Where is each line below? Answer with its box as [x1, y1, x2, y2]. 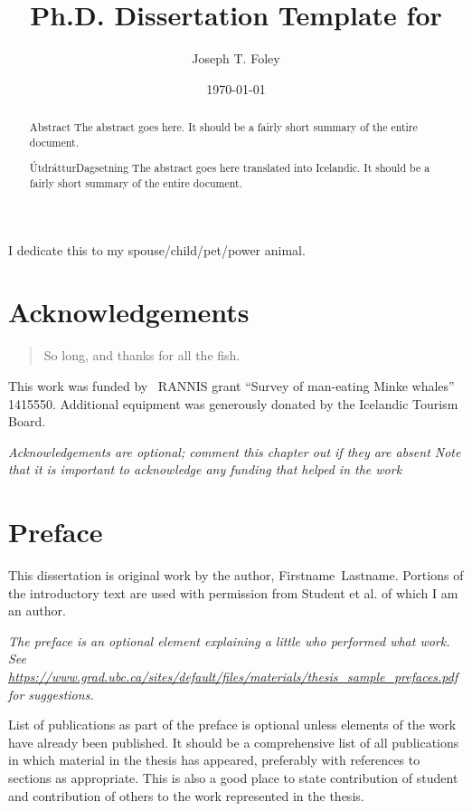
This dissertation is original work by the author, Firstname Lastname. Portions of [8, 566, 464, 585]
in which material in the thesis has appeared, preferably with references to [8, 750, 420, 769]
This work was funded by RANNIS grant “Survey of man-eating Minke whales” [8, 376, 455, 395]
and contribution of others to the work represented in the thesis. [8, 786, 364, 805]
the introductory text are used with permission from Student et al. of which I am [8, 583, 458, 602]
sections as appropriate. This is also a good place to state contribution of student [8, 768, 458, 787]
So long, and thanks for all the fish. [43, 346, 241, 365]
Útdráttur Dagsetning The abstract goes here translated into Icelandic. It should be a [29, 160, 430, 176]
